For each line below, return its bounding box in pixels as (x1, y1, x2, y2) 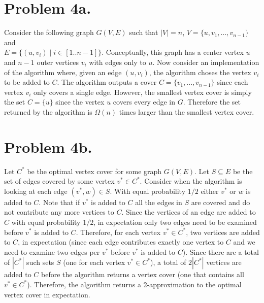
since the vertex (55, 96, 105, 107)
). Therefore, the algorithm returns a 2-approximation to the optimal (27, 279, 242, 289)
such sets (26, 257, 54, 267)
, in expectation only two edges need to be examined (93, 216, 257, 227)
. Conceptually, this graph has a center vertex (102, 47, 244, 57)
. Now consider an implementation (152, 56, 259, 67)
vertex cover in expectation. (4, 289, 90, 299)
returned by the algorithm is (4, 106, 92, 117)
